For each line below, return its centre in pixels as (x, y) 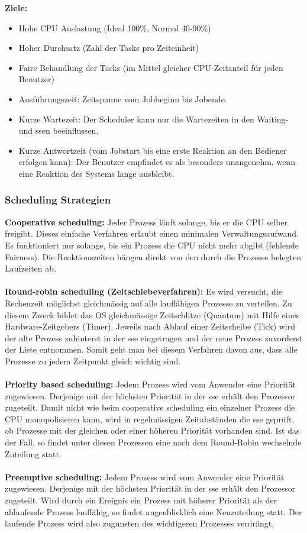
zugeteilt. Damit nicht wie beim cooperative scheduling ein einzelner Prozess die (150, 407)
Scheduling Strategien (58, 200)
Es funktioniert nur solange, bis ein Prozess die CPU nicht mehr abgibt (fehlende (152, 245)
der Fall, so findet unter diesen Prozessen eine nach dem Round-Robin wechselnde (153, 442)
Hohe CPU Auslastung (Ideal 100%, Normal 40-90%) (115, 28)
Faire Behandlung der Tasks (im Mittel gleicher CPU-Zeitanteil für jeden (151, 67)
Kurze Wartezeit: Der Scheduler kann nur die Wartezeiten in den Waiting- (153, 119)
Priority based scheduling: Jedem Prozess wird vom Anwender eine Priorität (150, 384)
